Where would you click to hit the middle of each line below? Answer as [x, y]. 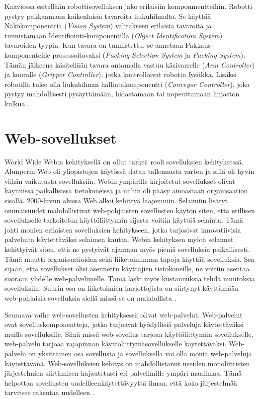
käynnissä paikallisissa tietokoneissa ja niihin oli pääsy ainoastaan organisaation [126, 191]
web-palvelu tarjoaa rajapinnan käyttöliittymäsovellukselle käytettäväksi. [116, 344]
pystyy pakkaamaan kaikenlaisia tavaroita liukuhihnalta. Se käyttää [108, 16]
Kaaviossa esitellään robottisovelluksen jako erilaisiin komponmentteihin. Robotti [129, 6]
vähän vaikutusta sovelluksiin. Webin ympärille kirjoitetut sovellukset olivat [120, 181]
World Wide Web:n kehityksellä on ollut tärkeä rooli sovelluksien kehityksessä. [124, 161]
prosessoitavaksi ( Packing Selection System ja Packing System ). [149, 54]
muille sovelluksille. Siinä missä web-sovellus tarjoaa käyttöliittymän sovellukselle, [129, 334]
